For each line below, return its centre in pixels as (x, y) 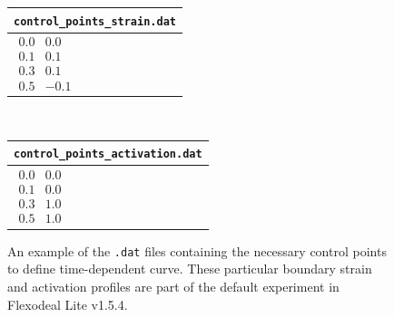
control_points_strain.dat (95, 21)
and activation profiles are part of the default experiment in (173, 286)
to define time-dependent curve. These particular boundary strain (190, 269)
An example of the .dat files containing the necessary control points (197, 250)
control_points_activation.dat (108, 154)
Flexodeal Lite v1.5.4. (68, 304)
